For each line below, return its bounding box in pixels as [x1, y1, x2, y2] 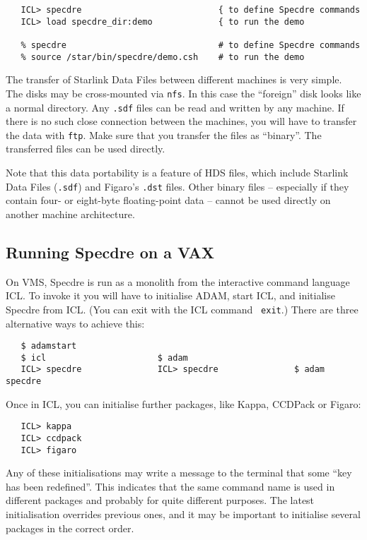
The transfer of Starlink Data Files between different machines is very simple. [6, 72, 342, 87]
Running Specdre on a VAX [6, 241, 215, 263]
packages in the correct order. [6, 520, 134, 535]
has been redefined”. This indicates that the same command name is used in [6, 479, 335, 493]
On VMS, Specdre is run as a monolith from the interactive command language [6, 274, 350, 289]
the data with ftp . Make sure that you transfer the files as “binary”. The [6, 127, 322, 142]
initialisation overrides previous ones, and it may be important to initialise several [6, 507, 361, 522]
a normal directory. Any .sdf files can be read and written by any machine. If [6, 100, 344, 114]
